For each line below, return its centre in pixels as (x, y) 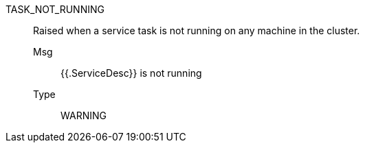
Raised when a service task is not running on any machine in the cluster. (197, 30)
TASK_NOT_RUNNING (55, 9)
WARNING (84, 115)
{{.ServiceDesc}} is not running (131, 73)
